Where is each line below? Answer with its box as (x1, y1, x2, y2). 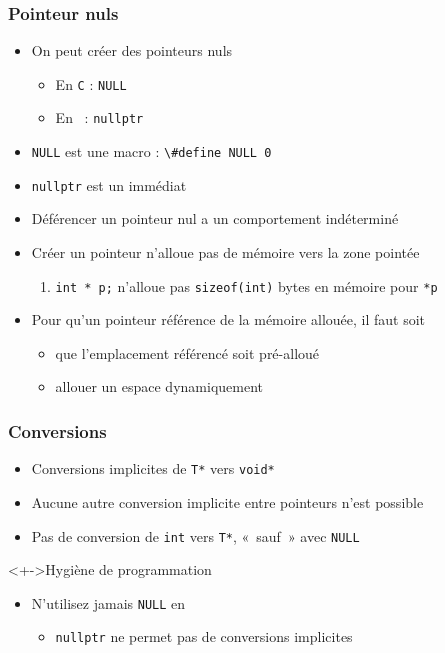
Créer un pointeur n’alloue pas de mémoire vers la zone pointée (31, 242, 420, 263)
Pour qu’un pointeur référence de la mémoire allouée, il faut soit (31, 309, 426, 330)
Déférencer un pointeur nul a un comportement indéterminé (31, 208, 399, 229)
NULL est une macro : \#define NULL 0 (31, 141, 272, 162)
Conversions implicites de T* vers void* (31, 458, 275, 479)
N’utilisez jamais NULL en (31, 592, 186, 613)
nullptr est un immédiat (31, 174, 187, 195)
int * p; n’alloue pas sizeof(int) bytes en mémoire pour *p (55, 275, 438, 296)
